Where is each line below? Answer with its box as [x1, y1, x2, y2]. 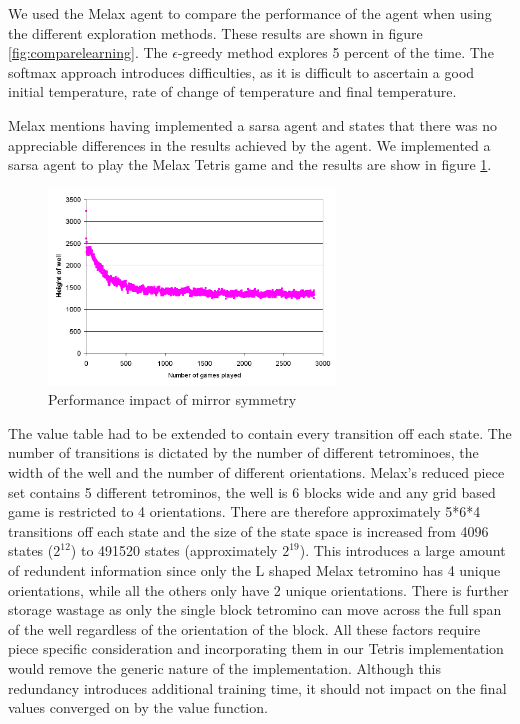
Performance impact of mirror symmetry [48, 389, 297, 410]
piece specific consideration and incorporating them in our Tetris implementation [8, 638, 504, 659]
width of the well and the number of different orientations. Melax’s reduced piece [8, 462, 505, 483]
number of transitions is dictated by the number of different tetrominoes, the [8, 442, 479, 463]
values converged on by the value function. [8, 697, 268, 718]
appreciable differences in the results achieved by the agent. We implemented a [8, 134, 491, 155]
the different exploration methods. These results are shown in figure [8, 22, 423, 43]
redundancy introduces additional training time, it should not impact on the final [8, 677, 507, 698]
